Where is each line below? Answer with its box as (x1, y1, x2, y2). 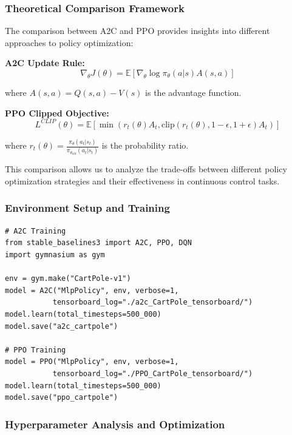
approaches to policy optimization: (5, 36, 134, 49)
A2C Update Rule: (5, 56, 85, 69)
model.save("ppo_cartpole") (5, 393, 118, 402)
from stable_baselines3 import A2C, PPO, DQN (5, 238, 192, 248)
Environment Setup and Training (5, 200, 170, 215)
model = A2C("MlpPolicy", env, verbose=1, (5, 286, 179, 295)
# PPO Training (5, 345, 66, 354)
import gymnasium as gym (5, 250, 105, 259)
